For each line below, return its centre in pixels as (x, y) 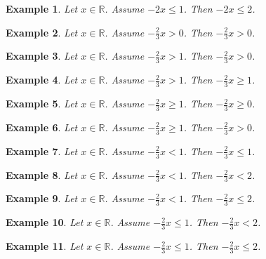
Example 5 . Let (42, 104)
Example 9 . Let (42, 198)
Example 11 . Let (45, 246)
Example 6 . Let (42, 127)
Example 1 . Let (42, 8)
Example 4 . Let (42, 80)
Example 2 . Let (42, 32)
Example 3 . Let (42, 56)
